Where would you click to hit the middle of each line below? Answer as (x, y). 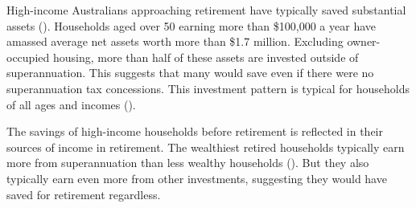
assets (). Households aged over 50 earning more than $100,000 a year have (191, 25)
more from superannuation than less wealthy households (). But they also (188, 163)
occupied (28, 57)
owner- (364, 41)
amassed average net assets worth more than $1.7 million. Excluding (175, 41)
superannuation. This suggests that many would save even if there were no (190, 73)
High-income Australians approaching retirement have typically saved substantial (206, 10)
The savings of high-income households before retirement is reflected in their (195, 131)
